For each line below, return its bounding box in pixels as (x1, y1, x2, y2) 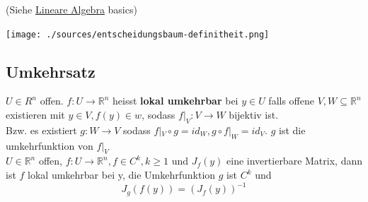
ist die (279, 122, 306, 137)
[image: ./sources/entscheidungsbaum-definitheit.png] (6, 29, 270, 40)
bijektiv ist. (229, 107, 279, 122)
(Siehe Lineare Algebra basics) (6, 2, 137, 16)
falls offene (268, 93, 314, 108)
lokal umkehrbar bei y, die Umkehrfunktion (28, 167, 216, 182)
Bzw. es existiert (6, 122, 77, 137)
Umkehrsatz (6, 60, 96, 82)
